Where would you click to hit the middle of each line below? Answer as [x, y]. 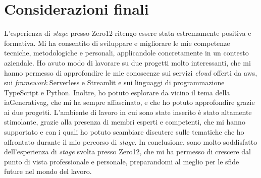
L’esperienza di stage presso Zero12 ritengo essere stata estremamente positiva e [128, 33]
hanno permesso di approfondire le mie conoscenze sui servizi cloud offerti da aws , [131, 72]
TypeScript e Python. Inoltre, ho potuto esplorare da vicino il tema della [117, 92]
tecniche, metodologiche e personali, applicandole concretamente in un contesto [126, 53]
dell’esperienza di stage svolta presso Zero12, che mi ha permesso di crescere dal [127, 152]
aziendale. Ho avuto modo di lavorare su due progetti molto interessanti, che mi [127, 62]
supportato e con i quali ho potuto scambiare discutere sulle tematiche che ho [124, 132]
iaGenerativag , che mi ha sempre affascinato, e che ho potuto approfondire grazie [129, 102]
